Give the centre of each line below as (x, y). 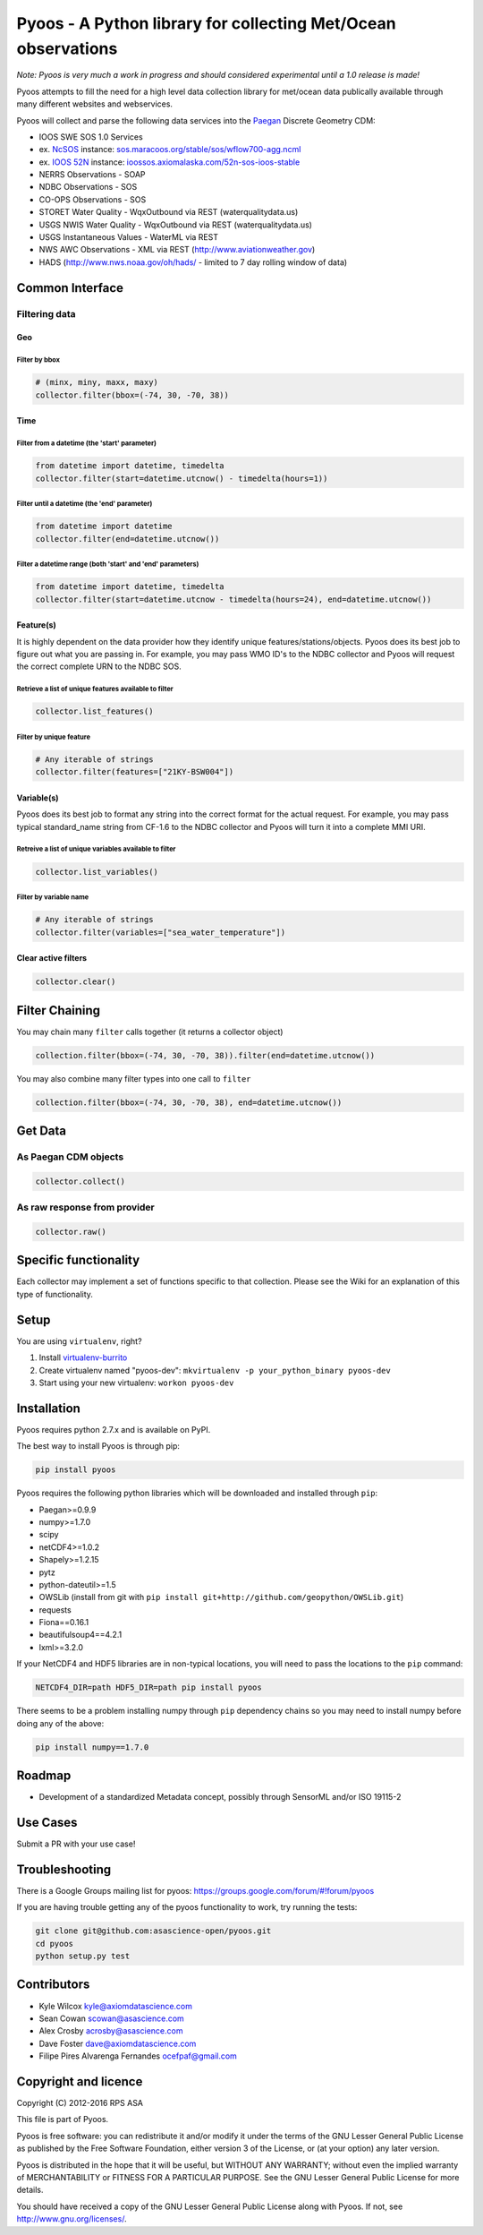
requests (55, 1610)
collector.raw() (71, 1232)
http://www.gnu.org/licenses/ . (72, 2219)
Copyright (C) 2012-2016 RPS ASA (80, 2103)
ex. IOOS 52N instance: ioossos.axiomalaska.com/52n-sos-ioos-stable (169, 162)
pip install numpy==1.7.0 (92, 1747)
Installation (48, 1408)
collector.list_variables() (97, 872)
